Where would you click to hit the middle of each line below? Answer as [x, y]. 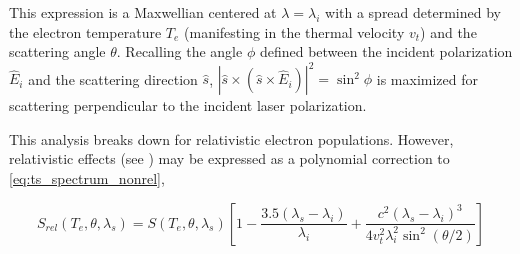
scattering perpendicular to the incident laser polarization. [188, 105]
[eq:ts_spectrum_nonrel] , [87, 178]
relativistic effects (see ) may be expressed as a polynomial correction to [229, 158]
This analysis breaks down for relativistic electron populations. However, [231, 138]
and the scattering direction [113, 78]
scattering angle [57, 51]
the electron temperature [85, 31]
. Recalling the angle [179, 51]
